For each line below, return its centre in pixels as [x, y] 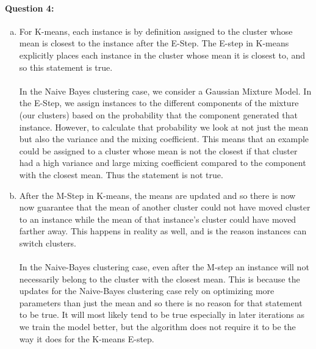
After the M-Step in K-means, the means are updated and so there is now [157, 195]
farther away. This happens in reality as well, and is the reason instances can [163, 231]
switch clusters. [48, 243]
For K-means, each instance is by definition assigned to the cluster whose [156, 31]
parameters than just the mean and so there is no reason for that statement [161, 302]
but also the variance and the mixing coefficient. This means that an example [164, 139]
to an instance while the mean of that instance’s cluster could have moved [158, 219]
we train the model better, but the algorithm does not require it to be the [157, 327]
